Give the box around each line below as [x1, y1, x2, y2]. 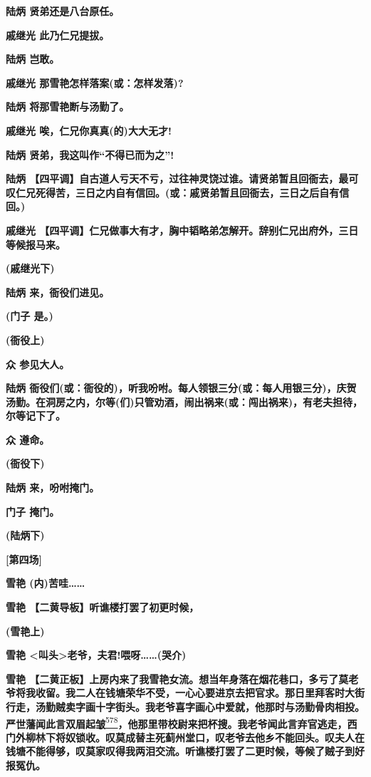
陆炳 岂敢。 [6, 51, 60, 66]
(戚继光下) [6, 261, 55, 276]
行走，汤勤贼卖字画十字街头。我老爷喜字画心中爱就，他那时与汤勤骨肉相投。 [6, 699, 365, 714]
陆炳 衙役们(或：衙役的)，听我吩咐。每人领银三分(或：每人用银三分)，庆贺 [6, 380, 357, 395]
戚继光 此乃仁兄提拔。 [6, 27, 110, 42]
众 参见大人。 [6, 356, 70, 371]
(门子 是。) [6, 308, 53, 323]
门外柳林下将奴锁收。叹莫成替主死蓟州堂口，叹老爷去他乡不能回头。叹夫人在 [6, 729, 365, 744]
